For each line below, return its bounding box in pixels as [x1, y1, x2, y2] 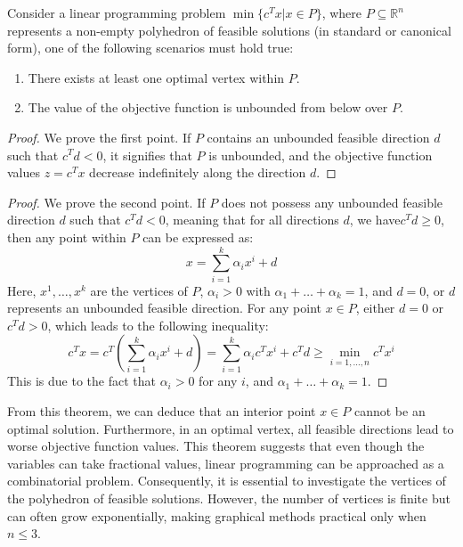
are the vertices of [90, 281, 188, 299]
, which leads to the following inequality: [47, 315, 269, 334]
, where [321, 4, 362, 21]
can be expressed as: [142, 227, 254, 246]
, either [355, 298, 395, 317]
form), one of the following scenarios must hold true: [7, 38, 294, 57]
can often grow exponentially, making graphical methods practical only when [7, 506, 426, 525]
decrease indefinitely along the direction [89, 163, 306, 182]
